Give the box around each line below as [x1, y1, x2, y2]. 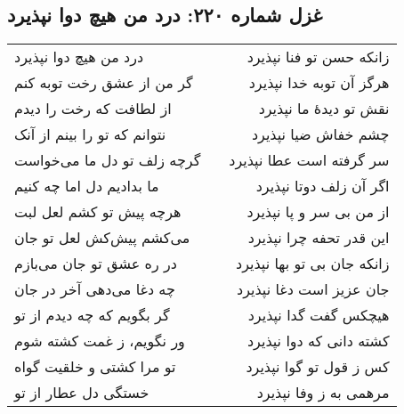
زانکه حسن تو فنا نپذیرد [246, 46, 390, 68]
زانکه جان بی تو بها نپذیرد [236, 253, 390, 274]
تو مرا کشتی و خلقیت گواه [14, 356, 176, 377]
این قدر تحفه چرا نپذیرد [247, 227, 390, 248]
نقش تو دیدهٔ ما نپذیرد [258, 98, 390, 119]
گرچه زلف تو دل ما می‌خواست [14, 150, 201, 171]
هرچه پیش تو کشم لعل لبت [14, 201, 182, 223]
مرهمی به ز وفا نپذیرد [256, 382, 390, 403]
